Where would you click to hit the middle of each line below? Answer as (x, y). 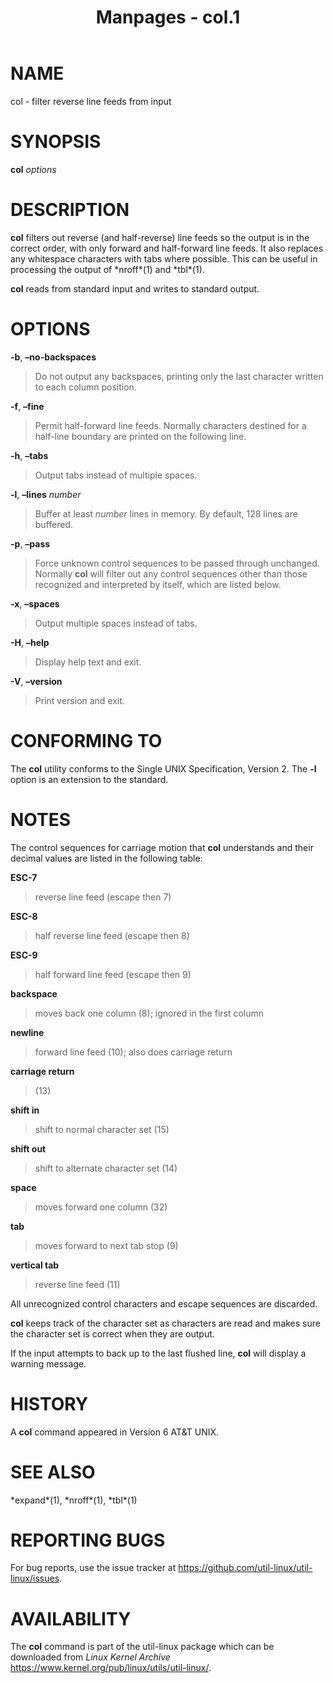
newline (27, 1032)
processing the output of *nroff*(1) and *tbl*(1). (107, 269)
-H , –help (30, 642)
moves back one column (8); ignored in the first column (149, 1013)
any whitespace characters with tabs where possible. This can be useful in (164, 258)
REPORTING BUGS (88, 1540)
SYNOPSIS (56, 142)
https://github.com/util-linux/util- (245, 1568)
